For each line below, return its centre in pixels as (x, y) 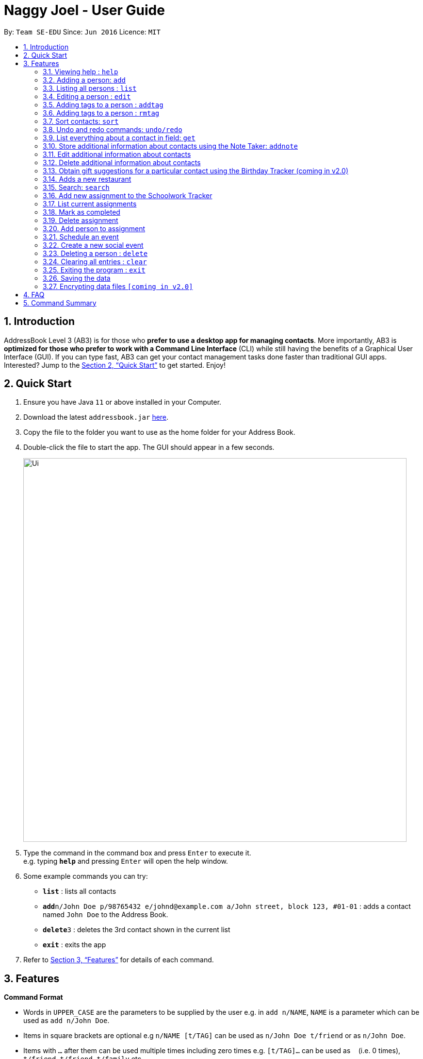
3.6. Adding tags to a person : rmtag (101, 113)
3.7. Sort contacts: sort (81, 121)
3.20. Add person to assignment (94, 228)
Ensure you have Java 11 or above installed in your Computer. (122, 402)
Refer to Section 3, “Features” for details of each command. (119, 960)
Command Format (33, 997)
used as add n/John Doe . (66, 1021)
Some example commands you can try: (86, 876)
